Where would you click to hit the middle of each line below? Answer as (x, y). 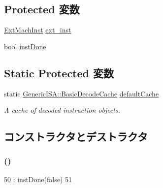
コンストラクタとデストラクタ (76, 137)
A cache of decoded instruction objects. (62, 110)
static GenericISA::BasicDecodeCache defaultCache (81, 93)
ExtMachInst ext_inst (38, 30)
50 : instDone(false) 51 (38, 179)
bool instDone (25, 46)
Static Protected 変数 (59, 73)
